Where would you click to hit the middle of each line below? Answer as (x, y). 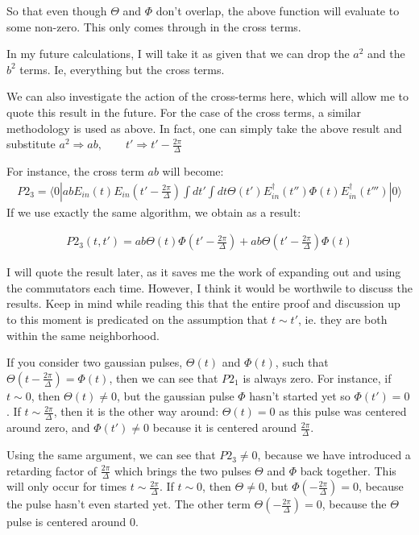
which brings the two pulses (183, 470)
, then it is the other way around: (136, 411)
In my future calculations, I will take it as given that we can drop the (178, 54)
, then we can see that (164, 377)
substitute (31, 144)
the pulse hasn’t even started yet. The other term (129, 504)
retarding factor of (52, 470)
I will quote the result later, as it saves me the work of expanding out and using (204, 272)
